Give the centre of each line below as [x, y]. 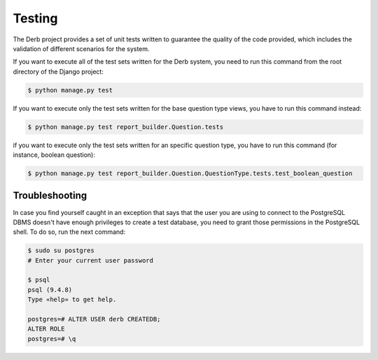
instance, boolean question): [54, 155]
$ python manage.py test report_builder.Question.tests [126, 127]
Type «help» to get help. [72, 300]
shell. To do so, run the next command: [69, 232]
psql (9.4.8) [50, 290]
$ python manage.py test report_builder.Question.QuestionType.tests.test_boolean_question [190, 174]
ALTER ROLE [46, 329]
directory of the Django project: [58, 71]
